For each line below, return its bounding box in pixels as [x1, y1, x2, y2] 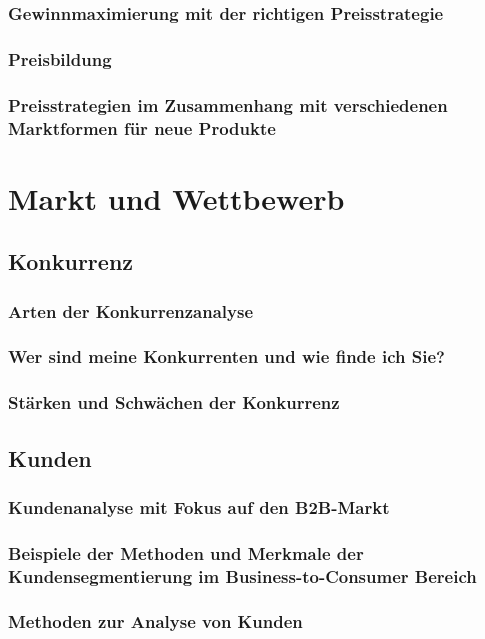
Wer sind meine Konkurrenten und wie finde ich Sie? [8, 344, 445, 369]
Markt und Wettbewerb [8, 177, 345, 218]
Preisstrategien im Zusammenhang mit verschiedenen [8, 92, 448, 117]
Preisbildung [8, 46, 112, 71]
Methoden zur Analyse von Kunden [8, 609, 303, 634]
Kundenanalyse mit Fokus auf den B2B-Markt [8, 494, 390, 519]
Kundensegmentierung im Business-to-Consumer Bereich [8, 563, 477, 588]
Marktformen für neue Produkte [8, 115, 276, 140]
